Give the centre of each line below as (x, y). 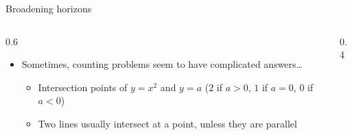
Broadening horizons (49, 8)
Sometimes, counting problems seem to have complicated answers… (162, 64)
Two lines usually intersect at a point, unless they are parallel (167, 123)
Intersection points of (83, 87)
